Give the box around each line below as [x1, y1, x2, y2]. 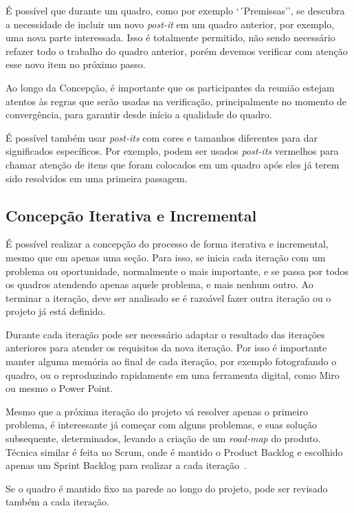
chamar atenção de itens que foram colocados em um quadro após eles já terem [5, 157, 340, 171]
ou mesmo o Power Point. [5, 381, 113, 395]
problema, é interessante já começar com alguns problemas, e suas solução [5, 417, 317, 432]
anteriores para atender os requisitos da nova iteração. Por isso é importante [5, 340, 327, 355]
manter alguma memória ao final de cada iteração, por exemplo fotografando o [5, 354, 337, 369]
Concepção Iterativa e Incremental [5, 204, 257, 226]
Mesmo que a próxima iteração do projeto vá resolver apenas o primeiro [5, 404, 308, 418]
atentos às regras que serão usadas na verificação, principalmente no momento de [5, 94, 347, 108]
